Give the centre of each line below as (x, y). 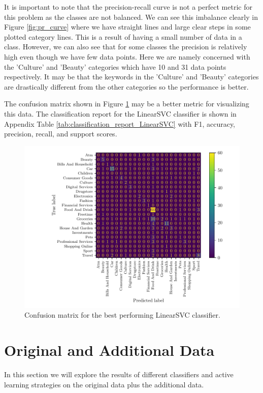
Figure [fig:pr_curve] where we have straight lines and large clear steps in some (127, 27)
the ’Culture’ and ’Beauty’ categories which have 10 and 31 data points (115, 66)
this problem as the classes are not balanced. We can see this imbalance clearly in (131, 17)
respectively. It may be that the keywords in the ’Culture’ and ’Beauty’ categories (131, 77)
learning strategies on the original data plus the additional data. (104, 384)
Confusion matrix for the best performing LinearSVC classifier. (122, 315)
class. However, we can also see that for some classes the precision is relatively (126, 47)
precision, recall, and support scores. (61, 134)
